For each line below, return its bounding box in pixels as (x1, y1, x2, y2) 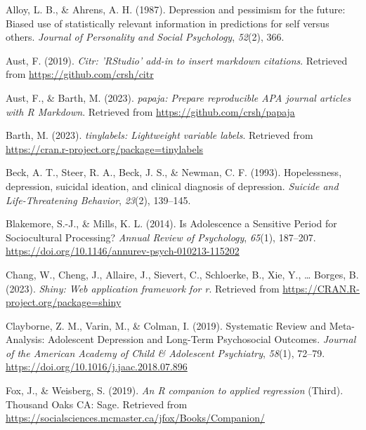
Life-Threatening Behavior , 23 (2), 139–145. (6, 192, 191, 207)
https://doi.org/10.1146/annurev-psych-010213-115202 (6, 243, 240, 258)
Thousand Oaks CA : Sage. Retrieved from (6, 396, 188, 411)
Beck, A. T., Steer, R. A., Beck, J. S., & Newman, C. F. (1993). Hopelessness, (6, 165, 342, 180)
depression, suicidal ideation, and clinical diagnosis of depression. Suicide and (6, 178, 339, 193)
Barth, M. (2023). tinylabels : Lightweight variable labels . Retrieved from (6, 128, 313, 142)
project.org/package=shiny (6, 295, 122, 309)
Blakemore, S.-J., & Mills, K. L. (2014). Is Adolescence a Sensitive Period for (6, 216, 337, 231)
